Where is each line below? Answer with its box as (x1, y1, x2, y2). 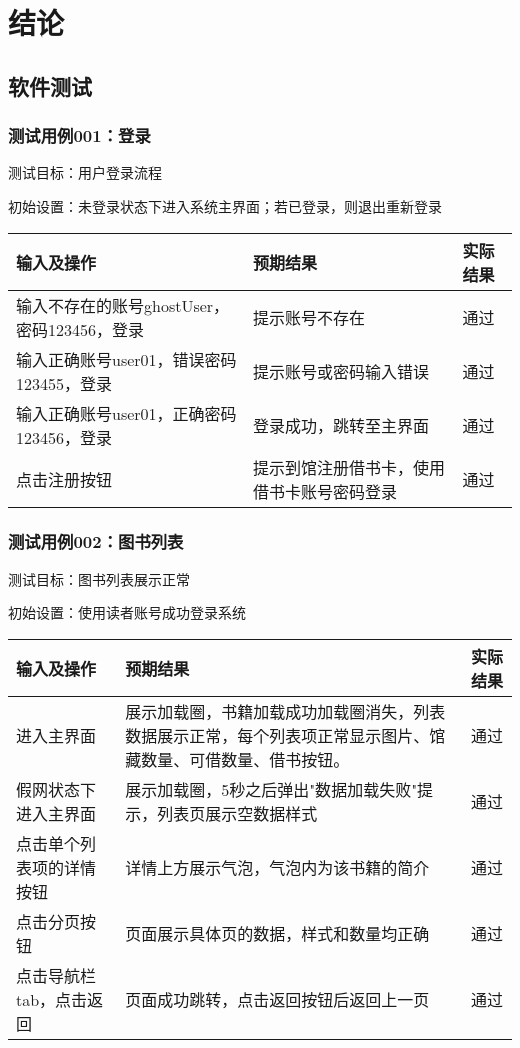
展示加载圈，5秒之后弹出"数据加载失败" (125, 777, 418, 801)
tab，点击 (16, 987, 88, 1011)
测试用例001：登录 (8, 123, 151, 148)
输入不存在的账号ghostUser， (16, 293, 230, 317)
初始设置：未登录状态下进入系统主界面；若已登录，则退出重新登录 (8, 195, 442, 216)
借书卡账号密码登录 (253, 479, 398, 503)
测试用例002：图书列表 (8, 529, 184, 554)
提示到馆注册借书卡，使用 (253, 455, 446, 479)
